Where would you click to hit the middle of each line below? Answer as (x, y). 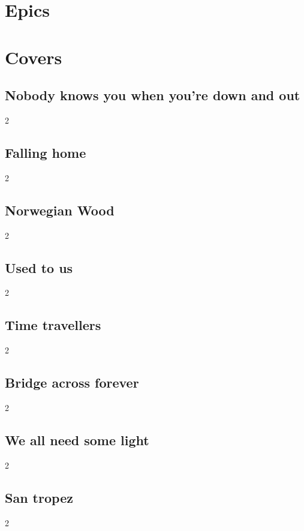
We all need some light (77, 439)
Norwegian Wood (60, 210)
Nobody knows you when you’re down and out (153, 95)
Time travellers (53, 325)
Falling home (46, 152)
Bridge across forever (72, 382)
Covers (34, 57)
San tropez (39, 497)
